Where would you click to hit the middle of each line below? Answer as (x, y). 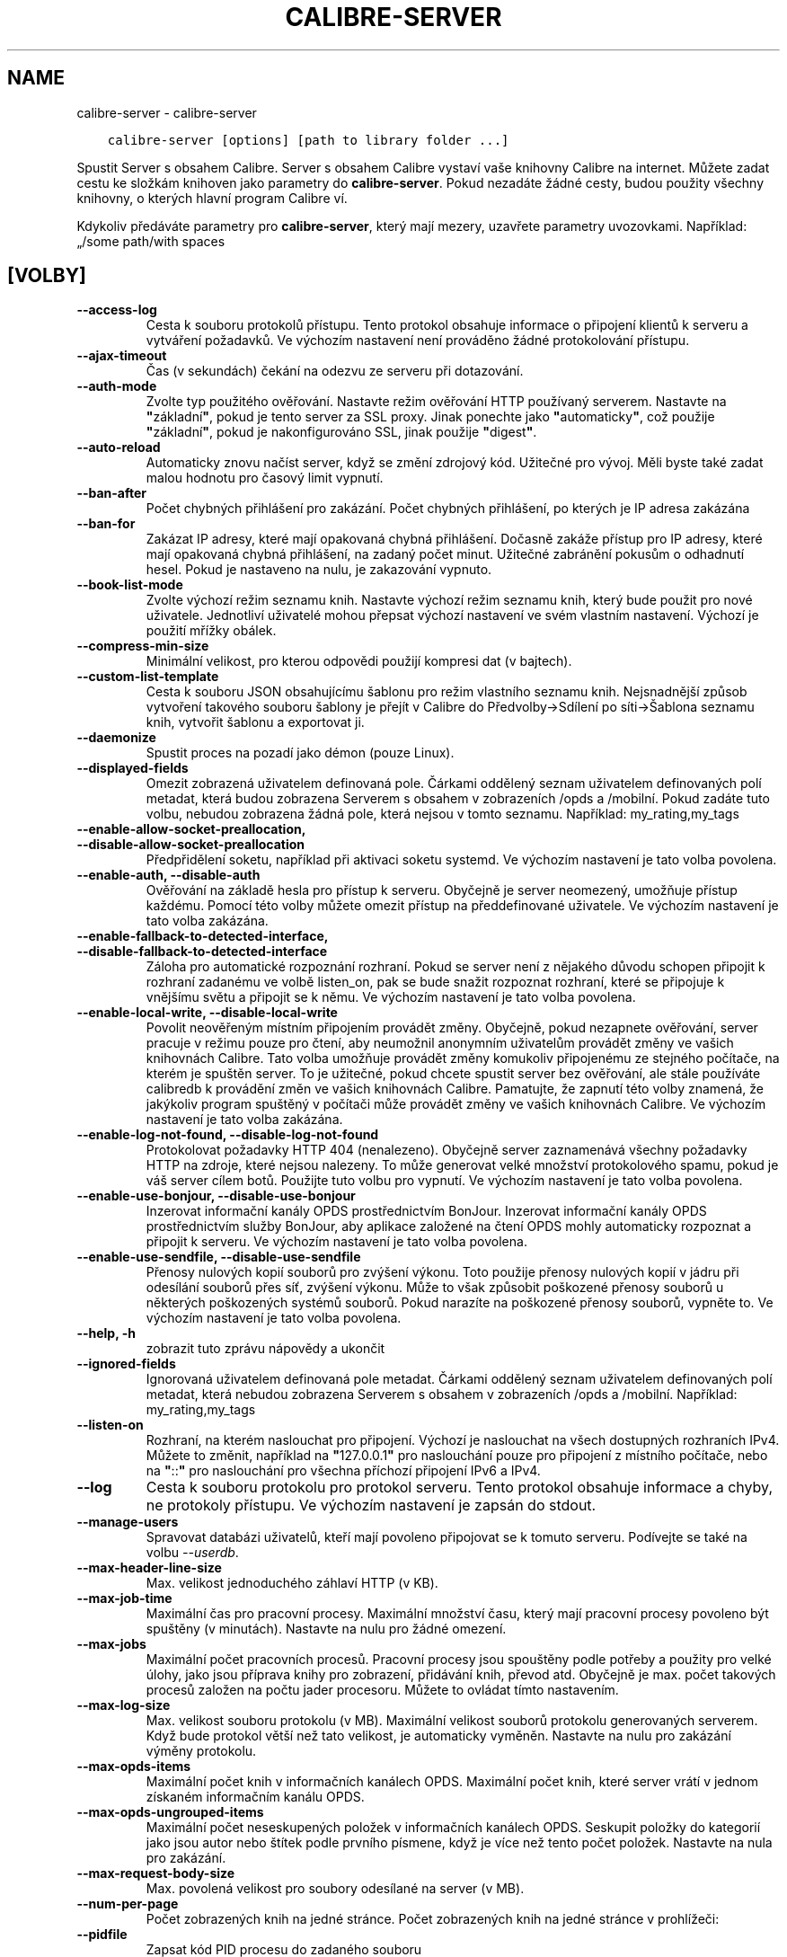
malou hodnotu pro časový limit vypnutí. (265, 478)
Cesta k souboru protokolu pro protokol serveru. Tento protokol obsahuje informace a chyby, (459, 1488)
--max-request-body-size (156, 1873)
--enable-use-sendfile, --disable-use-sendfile (219, 1257)
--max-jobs (111, 1644)
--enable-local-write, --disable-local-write (207, 1013)
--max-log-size (124, 1705)
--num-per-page (128, 1904)
